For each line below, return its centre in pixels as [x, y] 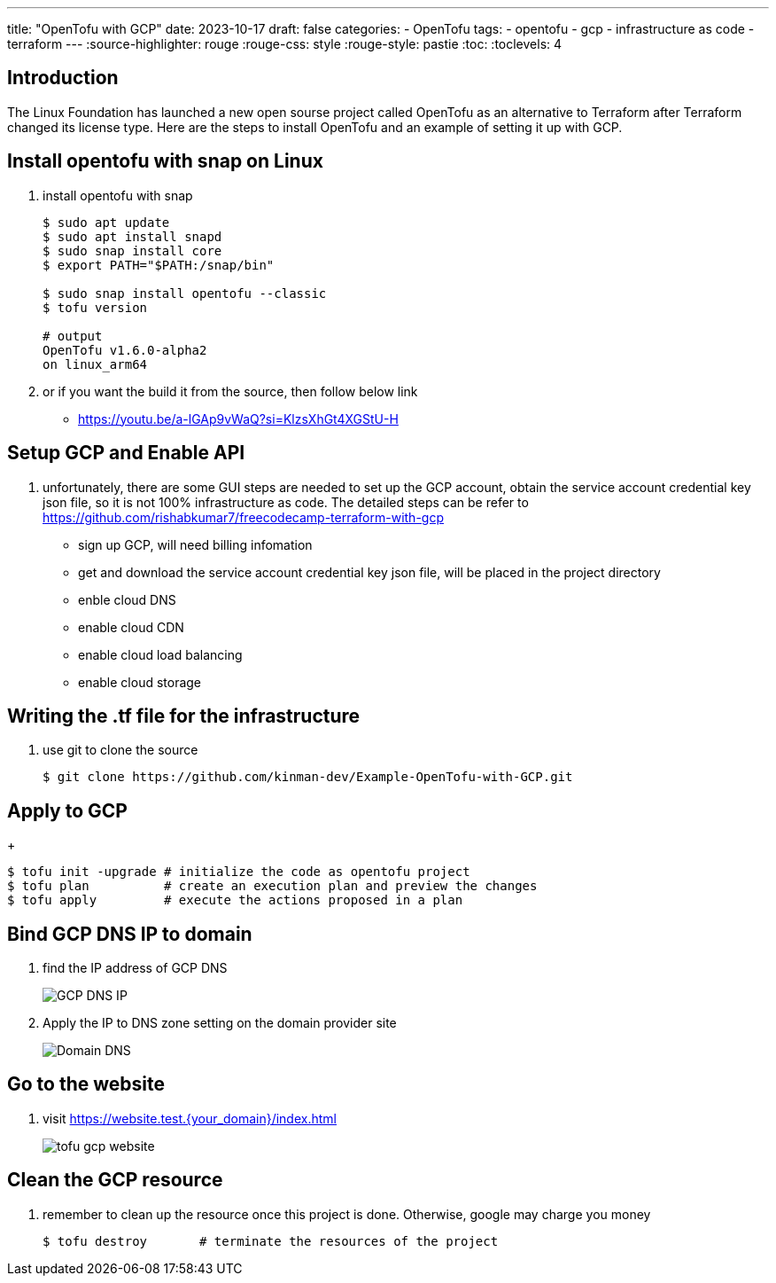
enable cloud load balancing [160, 654]
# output [73, 336]
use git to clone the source [120, 750]
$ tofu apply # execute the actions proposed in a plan [235, 900]
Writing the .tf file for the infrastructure [184, 716]
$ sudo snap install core [132, 250]
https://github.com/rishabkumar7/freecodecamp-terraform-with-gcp [243, 517]
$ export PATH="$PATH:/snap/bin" [159, 265]
